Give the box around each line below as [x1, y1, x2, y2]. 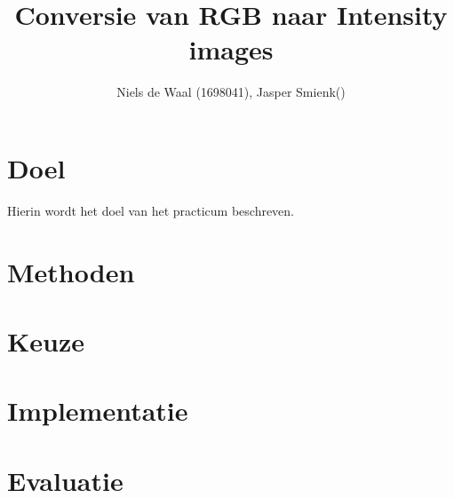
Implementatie [7, 392, 188, 429]
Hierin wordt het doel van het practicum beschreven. [7, 201, 295, 219]
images [188, 31, 274, 67]
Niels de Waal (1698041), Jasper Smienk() [116, 83, 346, 101]
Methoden [7, 253, 135, 289]
